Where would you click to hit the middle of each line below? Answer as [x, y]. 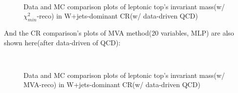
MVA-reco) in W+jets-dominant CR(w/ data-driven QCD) [112, 84]
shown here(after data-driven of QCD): [62, 42]
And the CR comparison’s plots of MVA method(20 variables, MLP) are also [119, 32]
